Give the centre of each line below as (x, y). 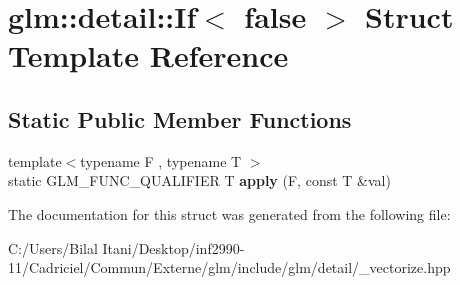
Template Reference (148, 55)
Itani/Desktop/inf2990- (173, 247)
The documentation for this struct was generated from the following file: (229, 213)
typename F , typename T (161, 160)
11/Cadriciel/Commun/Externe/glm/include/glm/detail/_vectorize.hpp (229, 267)
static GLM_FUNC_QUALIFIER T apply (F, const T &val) (199, 180)
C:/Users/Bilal (53, 247)
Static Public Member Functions (180, 118)
